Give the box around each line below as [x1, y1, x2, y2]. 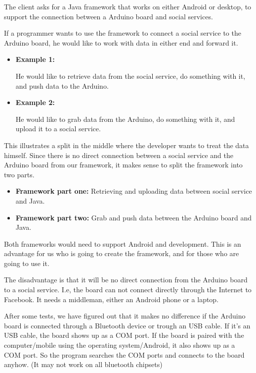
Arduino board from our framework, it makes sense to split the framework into [4, 160, 243, 170]
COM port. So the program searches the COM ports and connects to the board [4, 349, 245, 360]
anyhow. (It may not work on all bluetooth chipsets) [4, 359, 163, 370]
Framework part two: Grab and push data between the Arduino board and [15, 212, 252, 222]
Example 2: [15, 97, 55, 107]
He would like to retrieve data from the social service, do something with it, [15, 70, 246, 81]
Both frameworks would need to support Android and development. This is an [4, 238, 241, 249]
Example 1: [15, 54, 55, 64]
